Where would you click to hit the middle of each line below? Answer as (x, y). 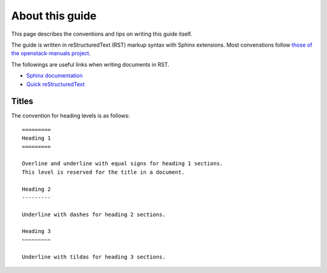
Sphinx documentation (54, 76)
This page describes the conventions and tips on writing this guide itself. (102, 34)
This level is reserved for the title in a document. (103, 172)
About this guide (54, 16)
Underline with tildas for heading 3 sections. (94, 257)
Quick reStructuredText (55, 84)
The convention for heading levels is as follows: (71, 116)
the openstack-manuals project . (51, 53)
